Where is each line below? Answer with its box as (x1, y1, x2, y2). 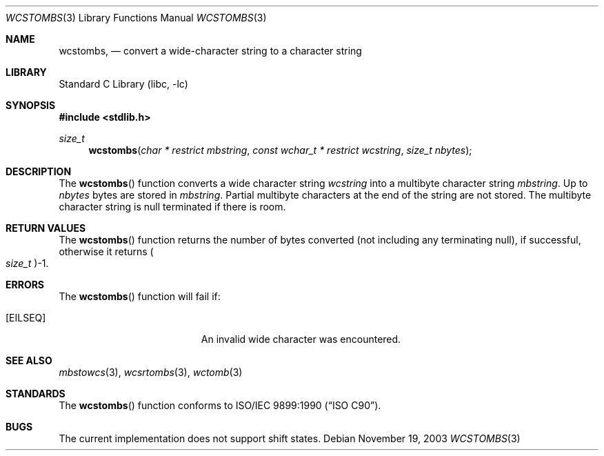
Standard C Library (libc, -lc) (59, 78, 188, 90)
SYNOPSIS (6, 99, 56, 111)
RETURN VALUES (6, 222, 86, 234)
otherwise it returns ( (59, 246, 154, 257)
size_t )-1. (6, 257, 49, 269)
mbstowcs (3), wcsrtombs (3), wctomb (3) (59, 366, 243, 378)
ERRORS (6, 279, 45, 290)
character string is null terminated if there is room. (59, 201, 286, 212)
